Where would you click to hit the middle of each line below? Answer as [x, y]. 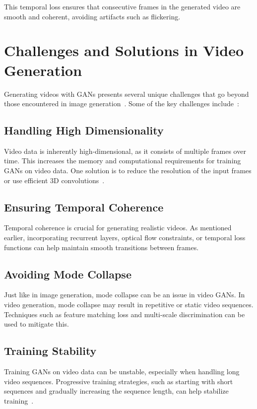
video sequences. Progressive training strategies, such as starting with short [119, 381]
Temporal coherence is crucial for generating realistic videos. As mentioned [118, 228]
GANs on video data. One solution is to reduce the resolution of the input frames [128, 170]
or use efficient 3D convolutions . [54, 180]
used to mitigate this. [36, 324]
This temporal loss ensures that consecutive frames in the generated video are [122, 6]
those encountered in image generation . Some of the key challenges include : [122, 103]
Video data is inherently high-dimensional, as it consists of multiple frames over [125, 151]
